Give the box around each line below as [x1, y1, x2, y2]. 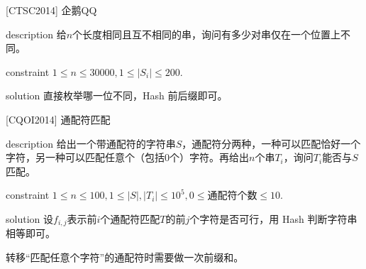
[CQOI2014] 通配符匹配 [6, 111, 111, 126]
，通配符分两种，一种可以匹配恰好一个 [182, 136, 361, 150]
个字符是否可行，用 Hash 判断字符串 [189, 211, 357, 226]
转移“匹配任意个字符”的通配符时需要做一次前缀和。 [6, 249, 244, 264]
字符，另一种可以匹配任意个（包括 [6, 150, 165, 165]
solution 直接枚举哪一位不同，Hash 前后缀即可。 [6, 88, 228, 103]
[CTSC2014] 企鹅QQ [6, 3, 97, 17]
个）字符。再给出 [170, 150, 249, 165]
